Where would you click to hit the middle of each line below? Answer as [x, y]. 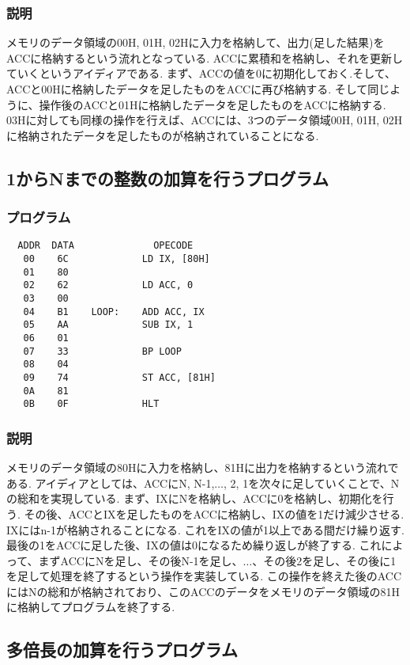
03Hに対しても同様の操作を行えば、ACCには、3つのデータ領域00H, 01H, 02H [205, 120]
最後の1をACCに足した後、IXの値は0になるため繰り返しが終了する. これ [194, 545]
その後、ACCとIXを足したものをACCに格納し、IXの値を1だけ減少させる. [214, 513]
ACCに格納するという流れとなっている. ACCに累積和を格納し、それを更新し [205, 57]
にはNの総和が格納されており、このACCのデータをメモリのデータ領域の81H [203, 591]
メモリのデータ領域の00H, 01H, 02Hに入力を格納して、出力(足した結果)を [196, 42]
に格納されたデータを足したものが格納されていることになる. [163, 135]
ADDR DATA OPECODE [105, 246]
